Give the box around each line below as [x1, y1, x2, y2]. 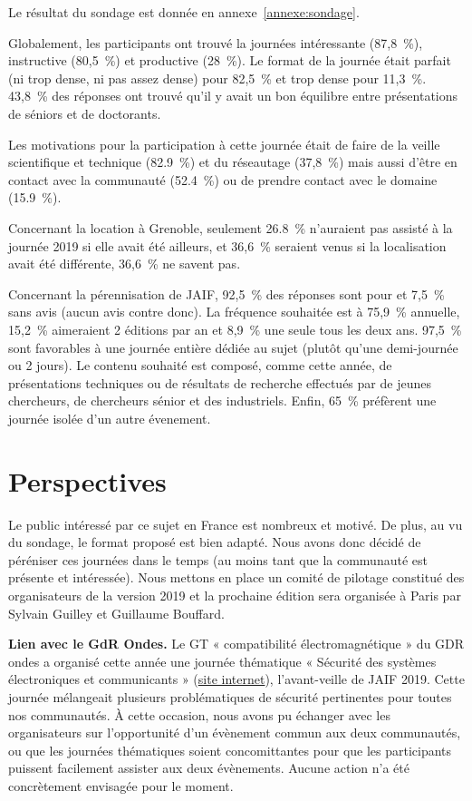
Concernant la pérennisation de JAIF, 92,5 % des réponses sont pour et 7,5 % [8, 284, 445, 303]
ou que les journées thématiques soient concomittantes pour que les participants [8, 740, 452, 759]
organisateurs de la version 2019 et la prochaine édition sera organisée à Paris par [8, 585, 461, 604]
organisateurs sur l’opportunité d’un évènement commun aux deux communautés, [8, 723, 461, 742]
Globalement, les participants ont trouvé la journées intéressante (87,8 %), [8, 33, 423, 52]
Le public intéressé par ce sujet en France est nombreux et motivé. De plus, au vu [8, 514, 463, 533]
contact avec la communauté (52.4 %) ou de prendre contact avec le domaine [8, 170, 438, 189]
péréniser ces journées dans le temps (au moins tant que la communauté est [8, 550, 428, 569]
